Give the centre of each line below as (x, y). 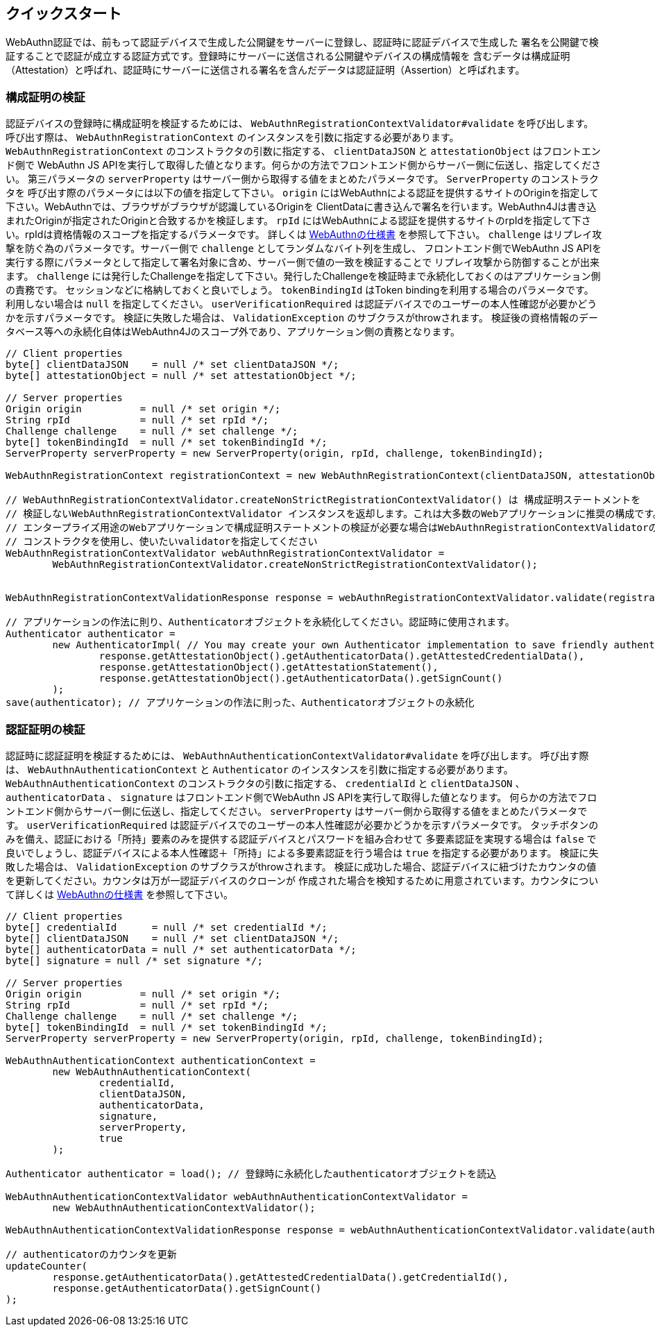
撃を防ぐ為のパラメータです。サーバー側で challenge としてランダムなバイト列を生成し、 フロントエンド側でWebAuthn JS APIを (304, 248)
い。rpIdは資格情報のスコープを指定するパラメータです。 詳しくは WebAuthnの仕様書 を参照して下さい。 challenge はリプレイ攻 (304, 235)
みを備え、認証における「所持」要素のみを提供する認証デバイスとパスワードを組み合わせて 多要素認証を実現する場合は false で (301, 838)
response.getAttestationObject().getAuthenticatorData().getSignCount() (301, 678)
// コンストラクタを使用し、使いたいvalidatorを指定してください (162, 542)
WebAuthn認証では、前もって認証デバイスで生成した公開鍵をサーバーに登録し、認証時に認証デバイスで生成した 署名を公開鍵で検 (302, 42)
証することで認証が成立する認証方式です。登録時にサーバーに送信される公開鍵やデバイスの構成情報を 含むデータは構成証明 (288, 56)
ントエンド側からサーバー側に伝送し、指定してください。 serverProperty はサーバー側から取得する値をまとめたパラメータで (297, 811)
